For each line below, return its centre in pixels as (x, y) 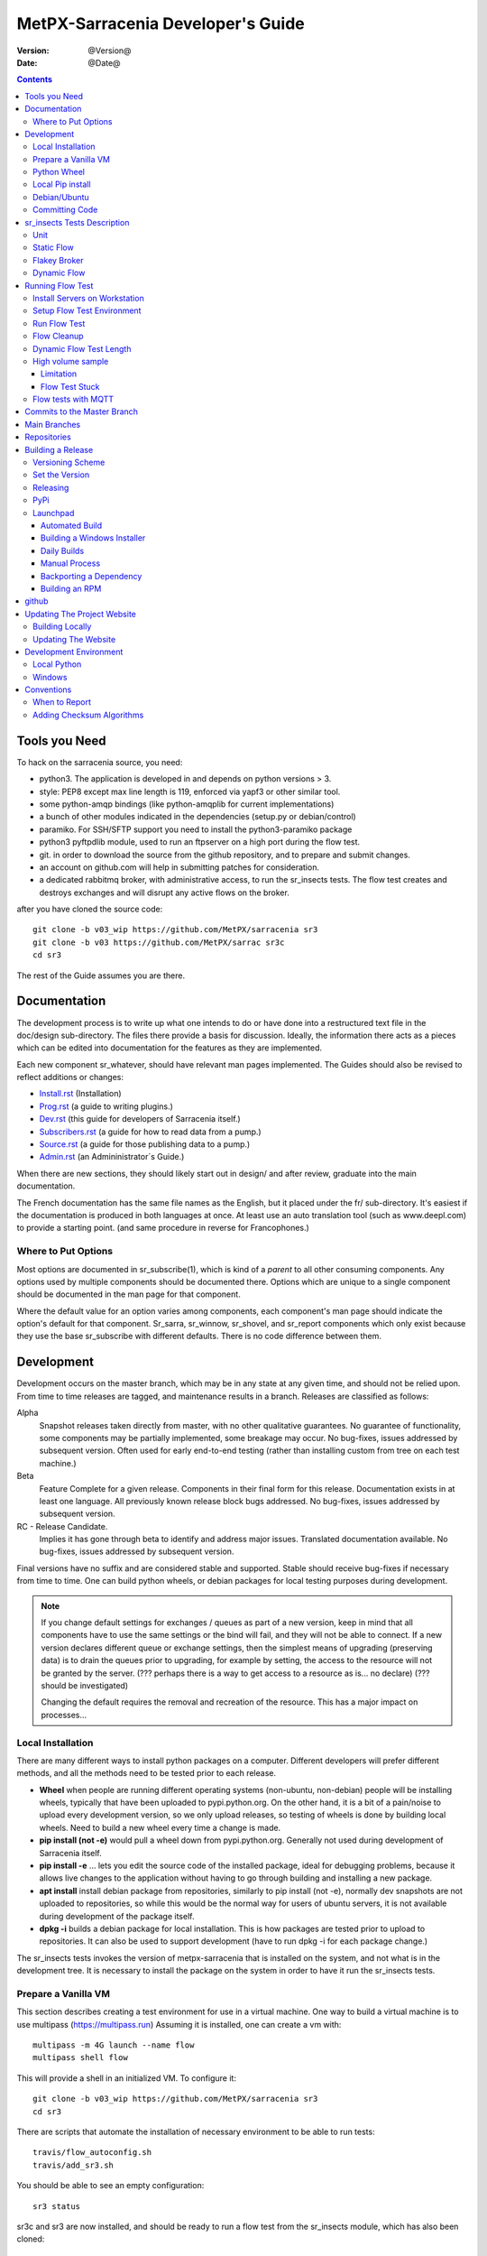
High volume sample (71, 361)
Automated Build (72, 525)
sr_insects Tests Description (77, 222)
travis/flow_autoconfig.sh (92, 2153)
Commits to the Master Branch (82, 411)
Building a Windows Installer (93, 538)
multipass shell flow (80, 2058)
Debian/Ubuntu (61, 197)
